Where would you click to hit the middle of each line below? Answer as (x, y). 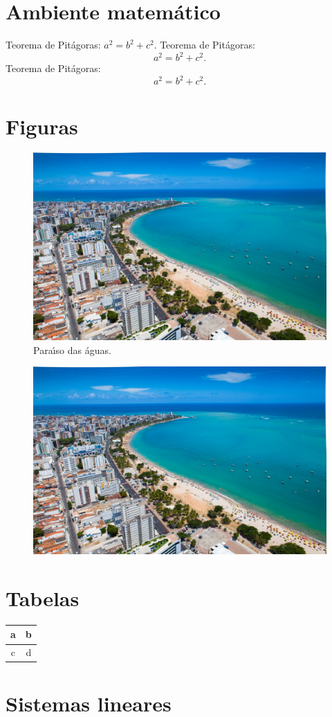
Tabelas (43, 598)
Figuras (42, 126)
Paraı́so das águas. (72, 349)
